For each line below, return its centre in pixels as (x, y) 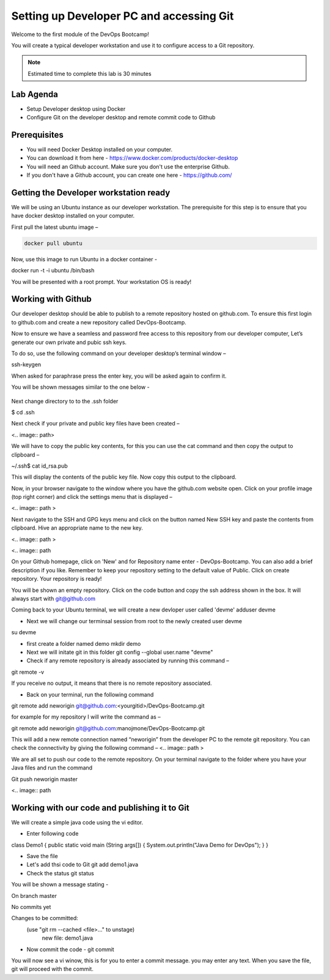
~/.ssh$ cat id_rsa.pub (40, 466)
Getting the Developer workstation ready (91, 193)
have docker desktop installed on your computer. (73, 216)
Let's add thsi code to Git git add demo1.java (82, 865)
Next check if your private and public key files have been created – (95, 424)
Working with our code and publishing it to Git (100, 808)
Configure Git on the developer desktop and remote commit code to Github (121, 118)
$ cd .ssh (23, 412)
